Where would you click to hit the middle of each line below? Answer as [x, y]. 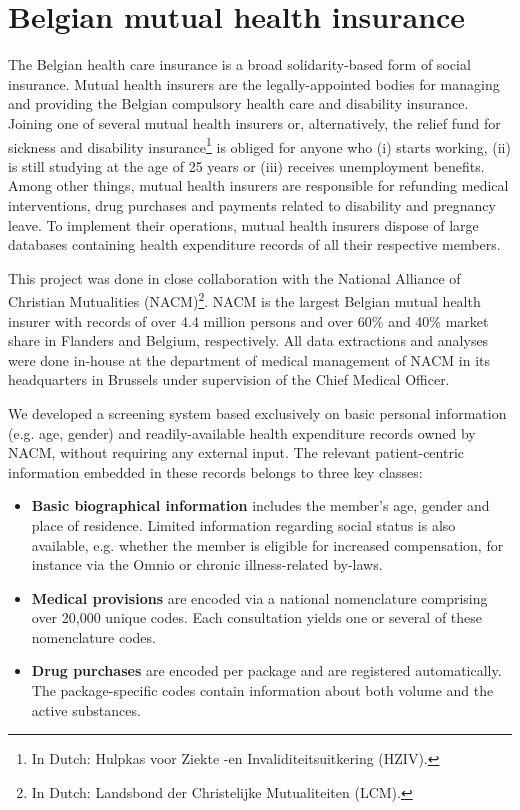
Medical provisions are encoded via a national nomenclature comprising [259, 597]
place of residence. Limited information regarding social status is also [243, 524]
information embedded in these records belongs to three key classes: [215, 471]
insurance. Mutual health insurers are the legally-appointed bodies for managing [254, 83]
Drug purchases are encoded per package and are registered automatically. [266, 670]
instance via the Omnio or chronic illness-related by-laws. [207, 564]
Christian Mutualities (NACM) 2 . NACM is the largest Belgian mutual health [244, 299]
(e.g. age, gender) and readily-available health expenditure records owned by [242, 432]
